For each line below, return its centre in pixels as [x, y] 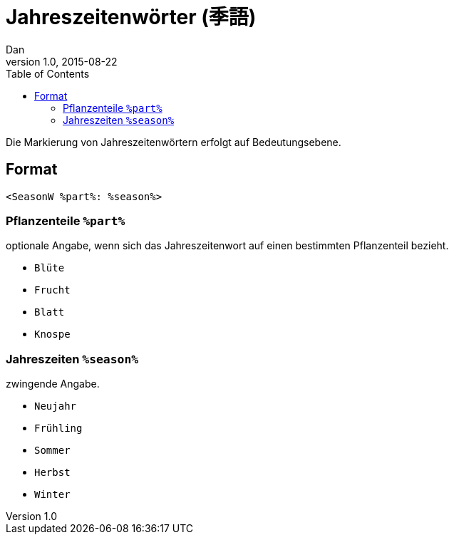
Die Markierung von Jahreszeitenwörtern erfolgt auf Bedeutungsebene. [174, 142]
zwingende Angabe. [53, 384]
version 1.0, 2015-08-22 [62, 61]
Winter [52, 495]
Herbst [52, 473]
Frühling [58, 429]
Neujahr [56, 406]
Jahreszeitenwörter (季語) [131, 17]
